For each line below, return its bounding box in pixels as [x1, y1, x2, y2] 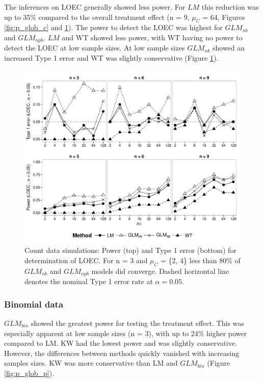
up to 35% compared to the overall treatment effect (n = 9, [4, 11, 190, 22]
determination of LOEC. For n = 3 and [24, 254, 148, 265]
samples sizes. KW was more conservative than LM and [4, 358, 178, 368]
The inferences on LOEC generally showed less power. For [4, 2, 186, 12]
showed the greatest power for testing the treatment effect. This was [31, 317, 244, 328]
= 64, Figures [202, 11, 245, 22]
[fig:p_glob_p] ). [4, 367, 55, 378]
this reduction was [201, 2, 259, 12]
